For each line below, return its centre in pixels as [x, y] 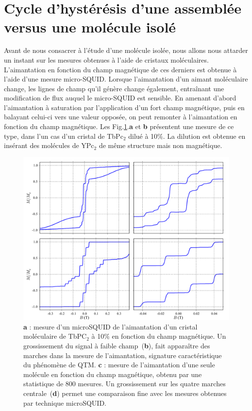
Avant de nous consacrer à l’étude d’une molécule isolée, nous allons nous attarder [126, 50]
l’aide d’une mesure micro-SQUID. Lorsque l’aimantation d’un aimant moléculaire [126, 79]
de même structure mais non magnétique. [160, 145]
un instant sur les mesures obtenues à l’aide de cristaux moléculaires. [106, 59]
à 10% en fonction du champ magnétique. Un [159, 336]
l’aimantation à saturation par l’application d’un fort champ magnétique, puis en [124, 107]
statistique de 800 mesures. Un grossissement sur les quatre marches [125, 384]
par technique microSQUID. [65, 403]
